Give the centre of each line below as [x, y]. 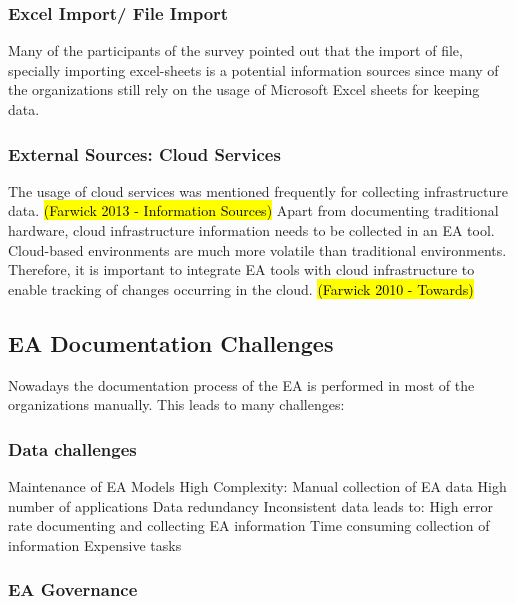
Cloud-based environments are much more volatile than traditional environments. [257, 249]
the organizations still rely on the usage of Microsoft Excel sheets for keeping [244, 89]
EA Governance [73, 589]
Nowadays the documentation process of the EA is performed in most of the [241, 384]
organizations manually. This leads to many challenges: [176, 404]
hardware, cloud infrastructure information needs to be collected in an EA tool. [251, 230]
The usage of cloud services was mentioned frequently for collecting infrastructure [258, 190]
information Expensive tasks [95, 544]
